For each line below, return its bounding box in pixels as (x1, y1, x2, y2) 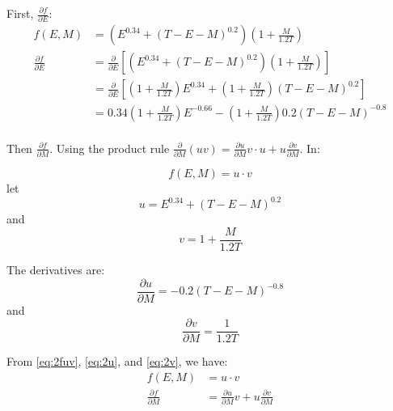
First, (6, 5, 34, 21)
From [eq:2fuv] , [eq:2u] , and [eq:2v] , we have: (6, 353, 228, 370)
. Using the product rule (49, 139, 170, 156)
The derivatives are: (6, 261, 105, 278)
